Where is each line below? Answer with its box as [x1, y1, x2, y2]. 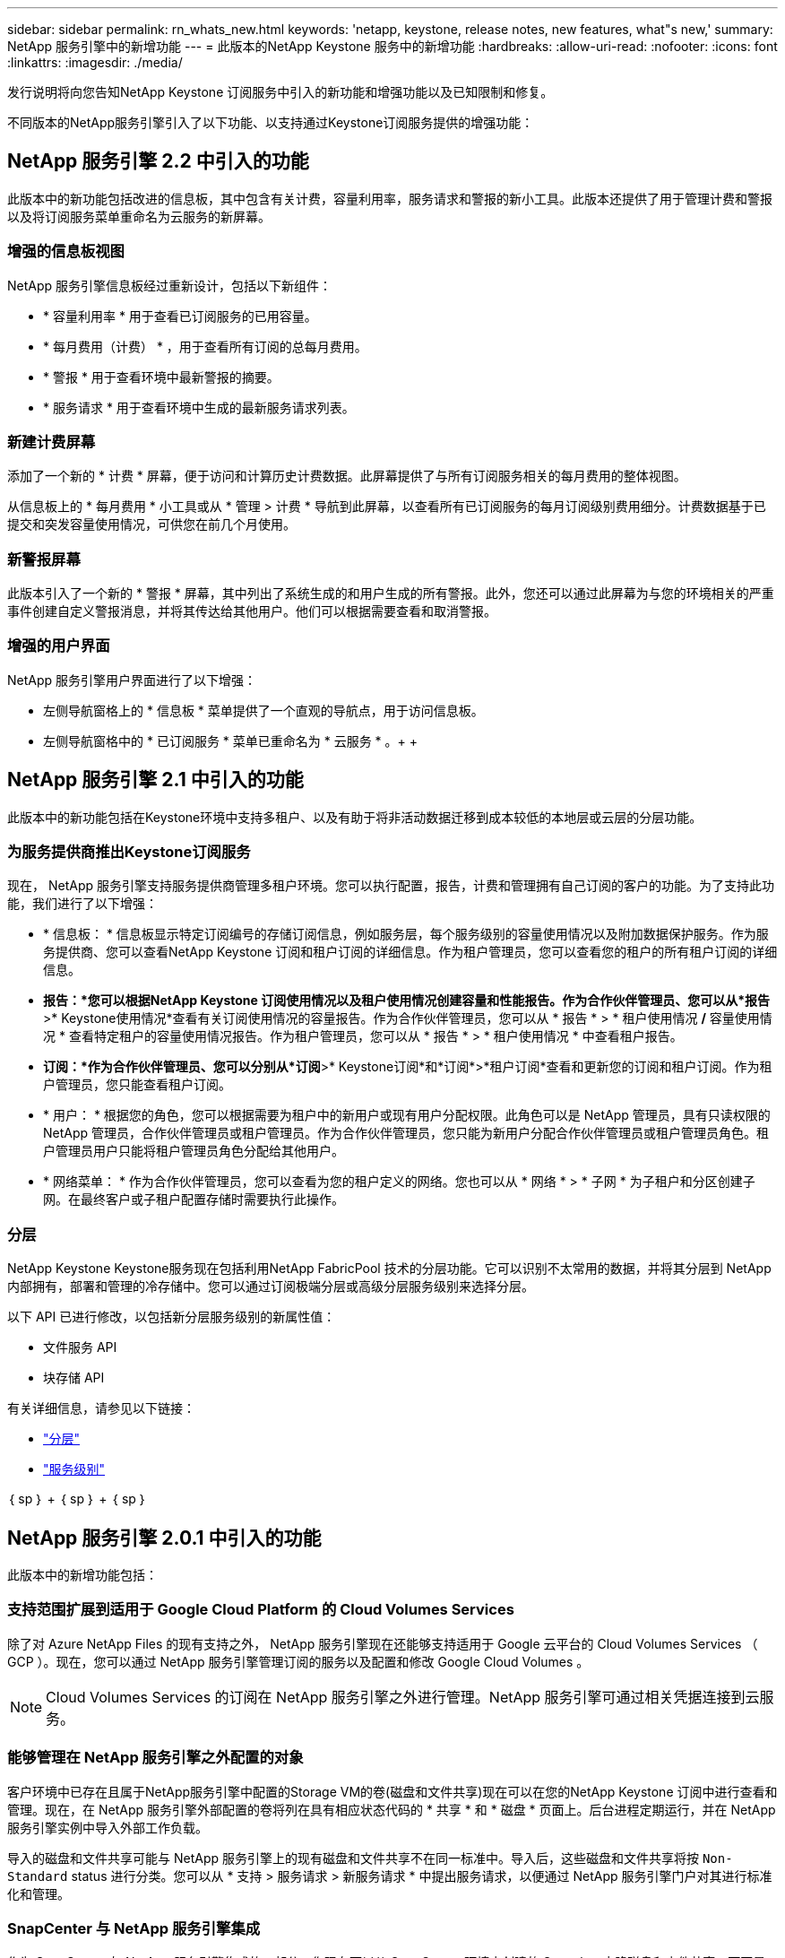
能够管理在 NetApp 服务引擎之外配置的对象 [7, 1748, 304, 1767]
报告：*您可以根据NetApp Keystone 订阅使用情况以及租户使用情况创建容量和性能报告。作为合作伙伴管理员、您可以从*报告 [43, 992, 771, 1009]
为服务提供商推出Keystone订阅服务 [7, 843, 251, 862]
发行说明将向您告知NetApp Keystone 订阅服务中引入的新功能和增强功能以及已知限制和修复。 [7, 84, 554, 100]
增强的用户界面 [7, 637, 110, 655]
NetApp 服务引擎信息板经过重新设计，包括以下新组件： [7, 277, 332, 293]
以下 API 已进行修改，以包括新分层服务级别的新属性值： [7, 1309, 336, 1325]
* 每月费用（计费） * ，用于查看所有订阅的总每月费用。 [43, 338, 367, 354]
